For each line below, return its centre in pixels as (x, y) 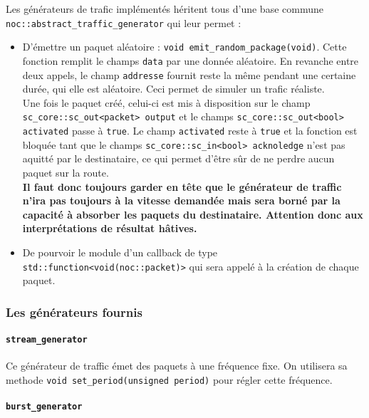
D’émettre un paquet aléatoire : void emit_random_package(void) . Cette (184, 47)
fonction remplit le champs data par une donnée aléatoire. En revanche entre (191, 60)
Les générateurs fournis (74, 312)
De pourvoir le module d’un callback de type (120, 252)
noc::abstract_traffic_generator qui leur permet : (124, 22)
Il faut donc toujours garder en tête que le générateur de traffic (182, 186)
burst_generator (44, 407)
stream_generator (47, 340)
